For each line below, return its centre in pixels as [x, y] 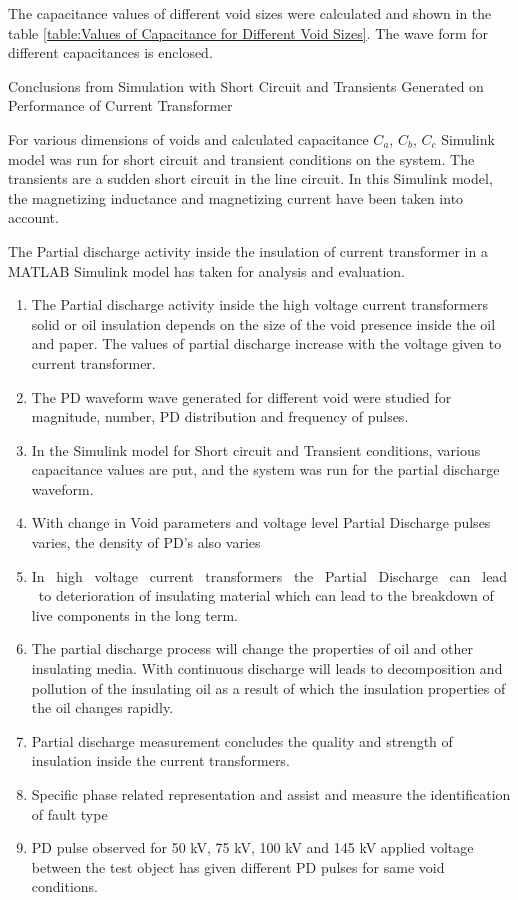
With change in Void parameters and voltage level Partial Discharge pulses [261, 522]
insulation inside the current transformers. [160, 760]
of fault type [69, 813]
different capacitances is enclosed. [110, 52]
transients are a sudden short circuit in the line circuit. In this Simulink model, [250, 178]
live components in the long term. [135, 614]
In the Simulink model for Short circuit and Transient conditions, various [256, 449]
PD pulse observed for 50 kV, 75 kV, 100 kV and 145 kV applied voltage [252, 847]
